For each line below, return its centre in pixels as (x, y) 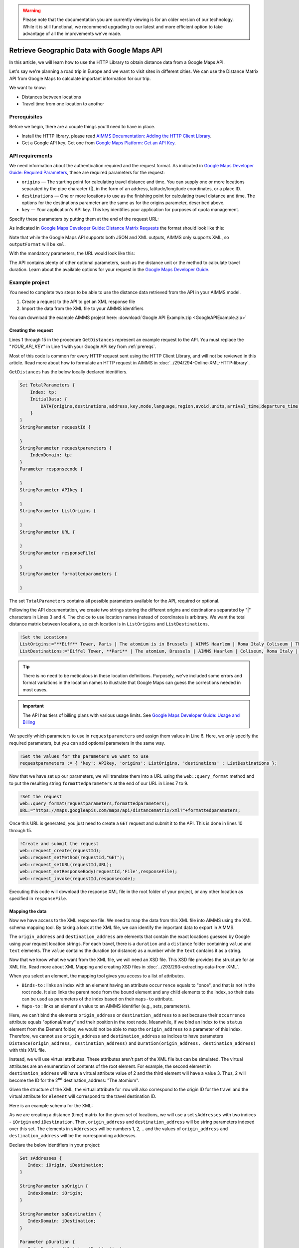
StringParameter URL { (47, 532)
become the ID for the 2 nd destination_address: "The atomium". (74, 1080)
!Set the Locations (43, 637)
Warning (32, 10)
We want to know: (28, 88)
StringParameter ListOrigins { (58, 511)
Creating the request (31, 330)
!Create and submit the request (59, 843)
